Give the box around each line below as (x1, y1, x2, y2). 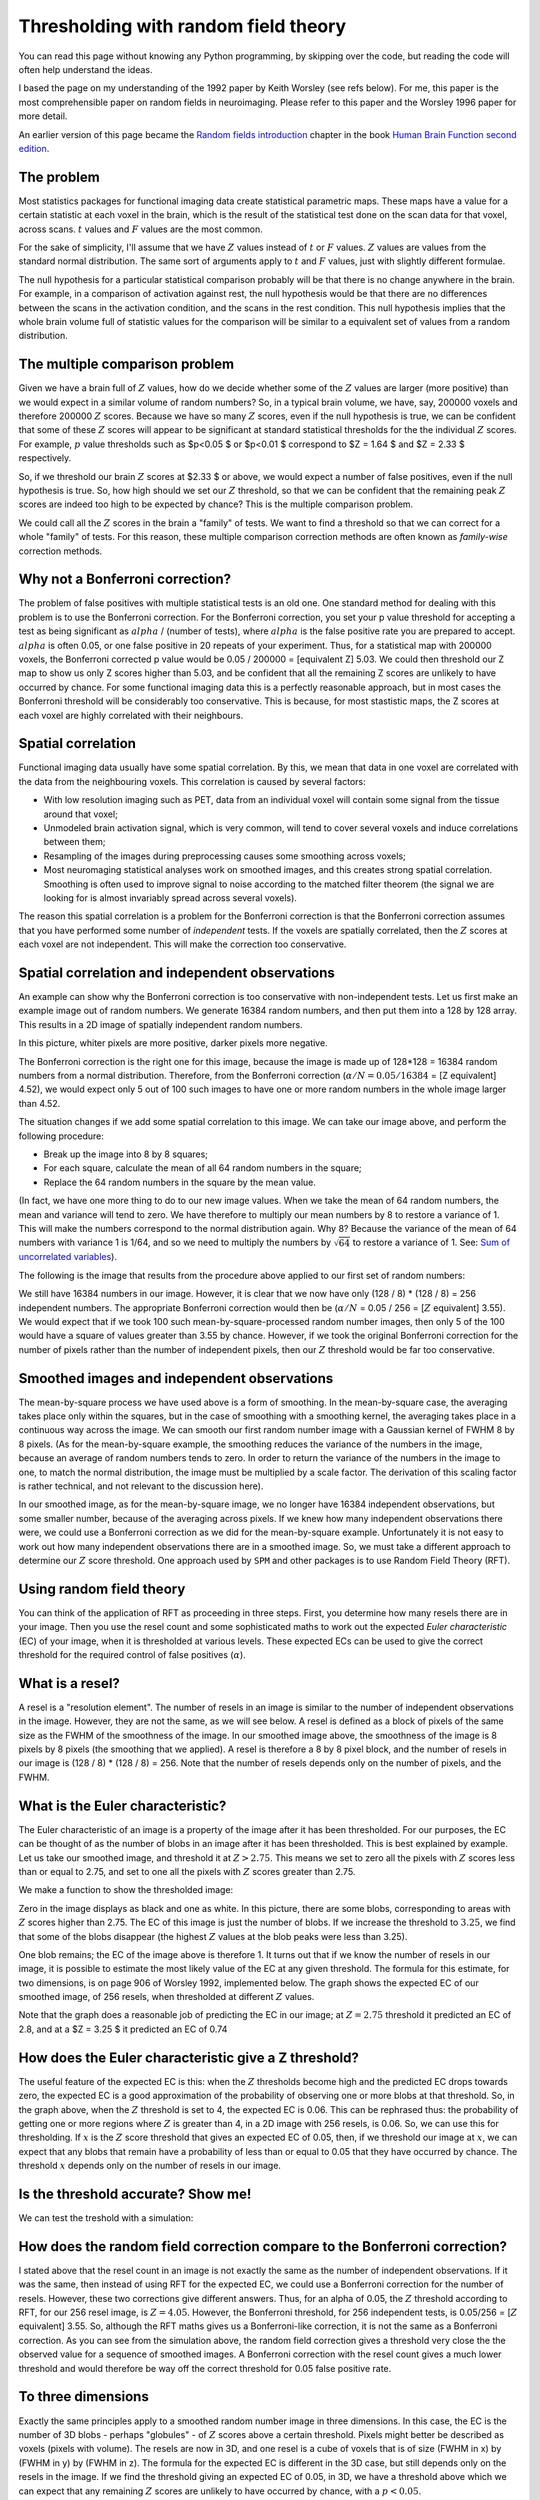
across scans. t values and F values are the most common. (18, 223, 264, 235)
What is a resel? (18, 1675, 120, 1692)
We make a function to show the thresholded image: (18, 1884, 234, 1896)
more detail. (18, 110, 68, 122)
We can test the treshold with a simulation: (18, 2212, 194, 2224)
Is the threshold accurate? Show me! (18, 2185, 252, 2202)
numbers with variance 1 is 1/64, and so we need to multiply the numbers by (18, 1236, 332, 1249)
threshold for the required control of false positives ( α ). (18, 1649, 247, 1661)
